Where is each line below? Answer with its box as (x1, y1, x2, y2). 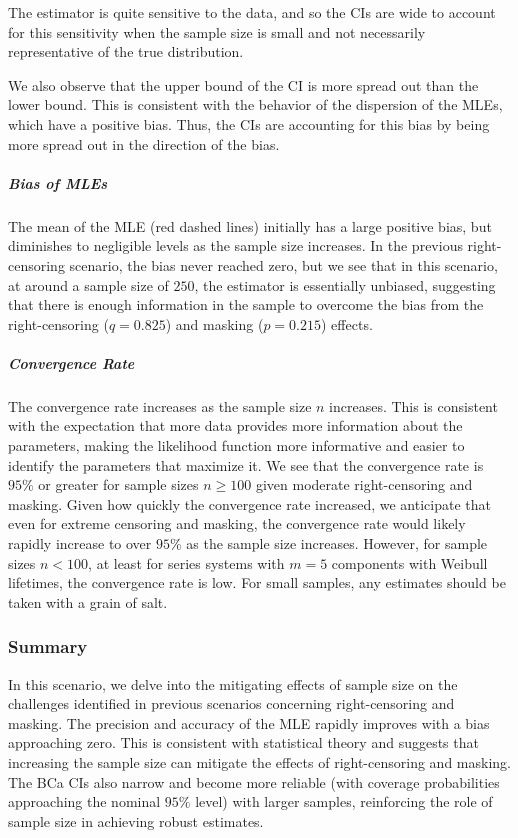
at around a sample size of (8, 274, 169, 295)
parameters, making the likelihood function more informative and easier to (8, 435, 465, 456)
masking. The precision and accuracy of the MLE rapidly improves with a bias (8, 712, 490, 733)
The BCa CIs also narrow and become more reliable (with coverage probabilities (8, 771, 500, 792)
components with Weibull (331, 552, 488, 573)
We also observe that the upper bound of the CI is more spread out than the (8, 74, 479, 95)
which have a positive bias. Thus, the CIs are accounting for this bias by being (8, 113, 490, 134)
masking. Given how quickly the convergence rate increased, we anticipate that (8, 493, 491, 514)
